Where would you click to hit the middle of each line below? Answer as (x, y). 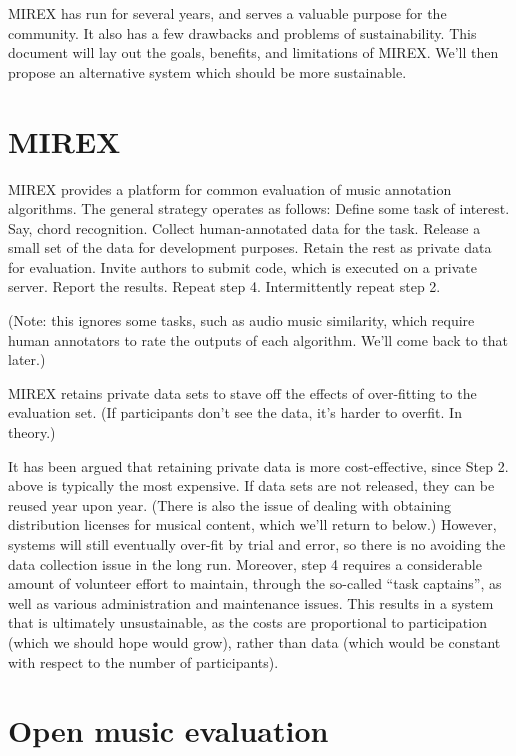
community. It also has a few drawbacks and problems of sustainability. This (242, 32)
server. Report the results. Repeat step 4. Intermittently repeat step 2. (224, 286)
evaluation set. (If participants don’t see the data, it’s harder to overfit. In (235, 412)
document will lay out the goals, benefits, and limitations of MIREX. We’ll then (253, 52)
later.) (27, 359)
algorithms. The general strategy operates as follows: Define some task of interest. (259, 208)
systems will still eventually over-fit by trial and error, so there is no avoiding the (257, 544)
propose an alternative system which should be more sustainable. (207, 71)
